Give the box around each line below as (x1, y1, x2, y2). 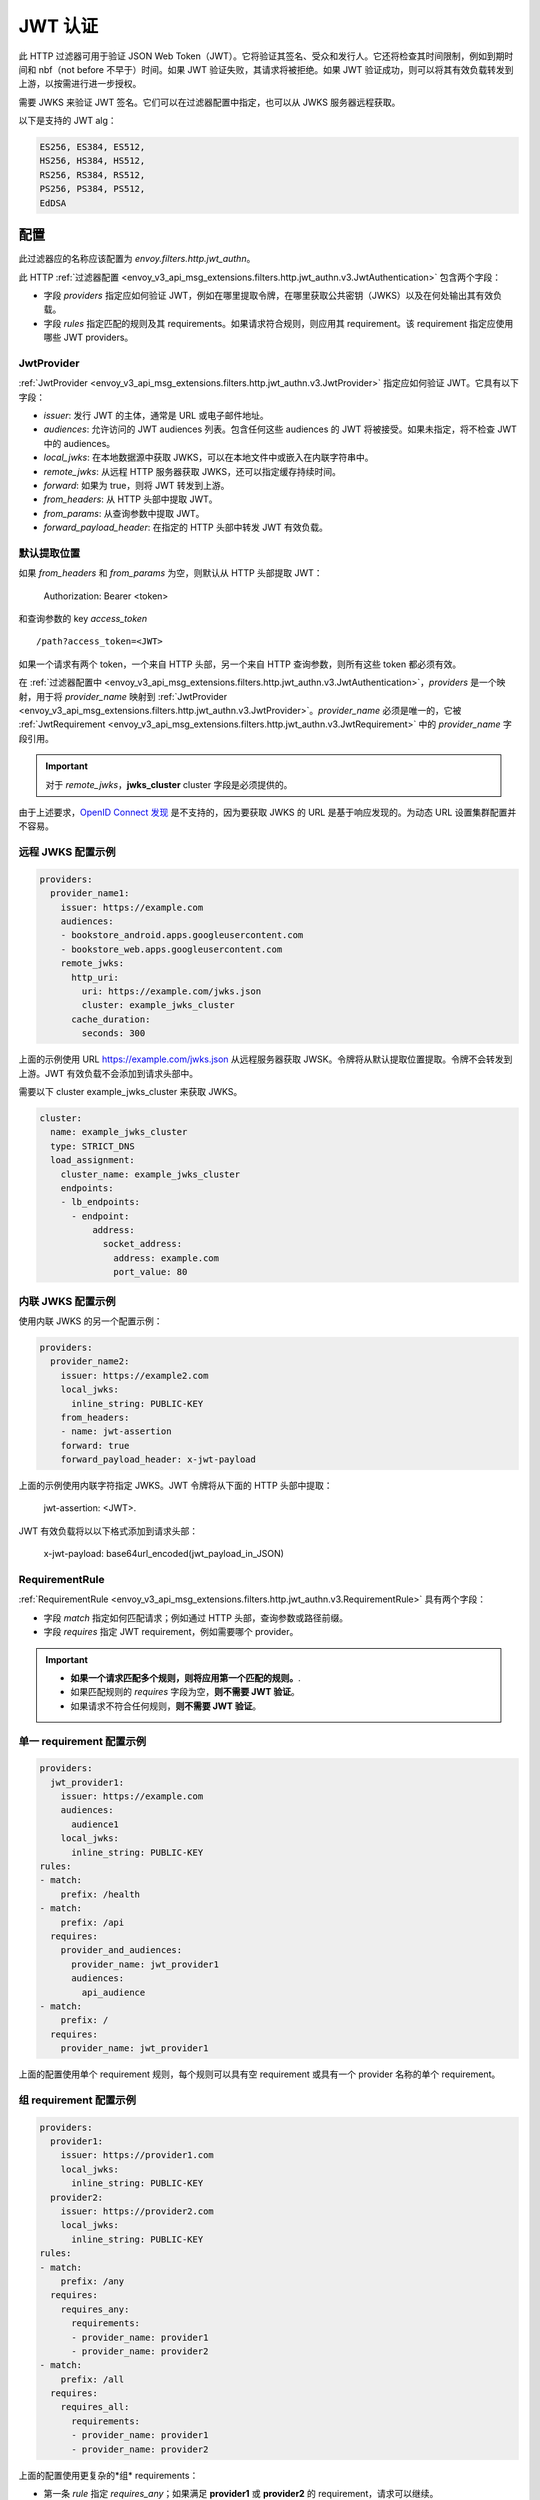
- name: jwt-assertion (60, 1426, 172, 1437)
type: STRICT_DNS (50, 1140, 135, 1152)
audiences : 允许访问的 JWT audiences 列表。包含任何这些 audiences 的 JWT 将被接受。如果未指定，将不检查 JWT (43, 423, 517, 435)
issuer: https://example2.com (60, 1370, 209, 1381)
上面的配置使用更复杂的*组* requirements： (18, 2469, 199, 2481)
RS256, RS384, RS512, (39, 169, 146, 180)
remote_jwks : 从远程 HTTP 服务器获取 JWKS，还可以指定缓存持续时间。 (43, 465, 342, 477)
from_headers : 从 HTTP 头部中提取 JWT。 (43, 493, 219, 505)
